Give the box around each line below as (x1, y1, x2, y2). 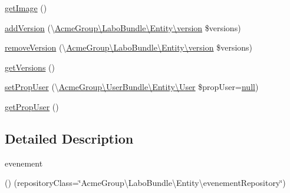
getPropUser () (5, 100, 59, 112)
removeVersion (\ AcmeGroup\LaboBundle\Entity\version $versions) (5, 41, 253, 54)
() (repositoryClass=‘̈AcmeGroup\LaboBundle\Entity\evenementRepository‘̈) (5, 177, 286, 189)
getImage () (5, 2, 47, 14)
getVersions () (5, 61, 55, 73)
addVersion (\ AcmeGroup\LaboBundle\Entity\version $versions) (5, 21, 241, 34)
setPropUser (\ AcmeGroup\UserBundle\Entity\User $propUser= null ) (5, 81, 259, 93)
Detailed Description (5, 129, 134, 147)
